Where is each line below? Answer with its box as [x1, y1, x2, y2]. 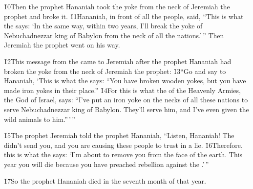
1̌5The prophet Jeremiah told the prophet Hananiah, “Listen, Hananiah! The [4, 130, 234, 141]
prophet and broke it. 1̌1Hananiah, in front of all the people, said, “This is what [4, 11, 244, 21]
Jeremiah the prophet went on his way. [4, 40, 120, 50]
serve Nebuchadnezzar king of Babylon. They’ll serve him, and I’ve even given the [4, 104, 249, 114]
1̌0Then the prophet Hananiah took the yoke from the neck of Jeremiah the [4, 1, 230, 11]
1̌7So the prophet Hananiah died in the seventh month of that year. [4, 175, 206, 186]
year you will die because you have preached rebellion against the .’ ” [4, 159, 209, 169]
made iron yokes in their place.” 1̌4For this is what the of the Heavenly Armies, [4, 85, 241, 95]
